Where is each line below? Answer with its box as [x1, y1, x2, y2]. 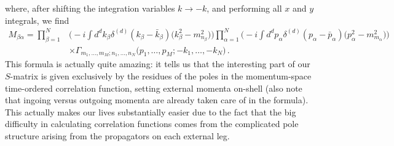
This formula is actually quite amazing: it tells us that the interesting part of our [5, 57, 310, 70]
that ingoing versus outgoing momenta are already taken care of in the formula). [5, 93, 309, 106]
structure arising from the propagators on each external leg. [5, 129, 230, 142]
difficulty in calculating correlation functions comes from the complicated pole [5, 117, 299, 130]
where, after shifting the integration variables [5, 2, 175, 14]
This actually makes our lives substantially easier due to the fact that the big [5, 105, 296, 118]
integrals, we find [5, 13, 69, 26]
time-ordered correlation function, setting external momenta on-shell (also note [5, 81, 302, 94]
